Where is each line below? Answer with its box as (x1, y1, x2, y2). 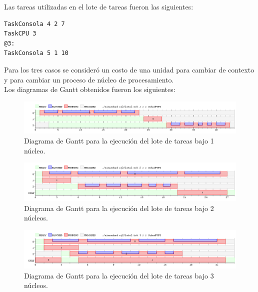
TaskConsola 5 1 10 (4, 49, 68, 57)
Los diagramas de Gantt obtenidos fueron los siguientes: (4, 84, 175, 94)
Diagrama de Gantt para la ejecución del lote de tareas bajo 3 (24, 270, 214, 280)
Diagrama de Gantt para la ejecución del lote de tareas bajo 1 (24, 135, 214, 145)
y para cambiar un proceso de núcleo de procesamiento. (4, 74, 174, 84)
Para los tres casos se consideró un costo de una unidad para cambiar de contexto (4, 64, 254, 74)
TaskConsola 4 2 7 (4, 20, 65, 27)
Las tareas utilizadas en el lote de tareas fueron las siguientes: (4, 1, 193, 11)
